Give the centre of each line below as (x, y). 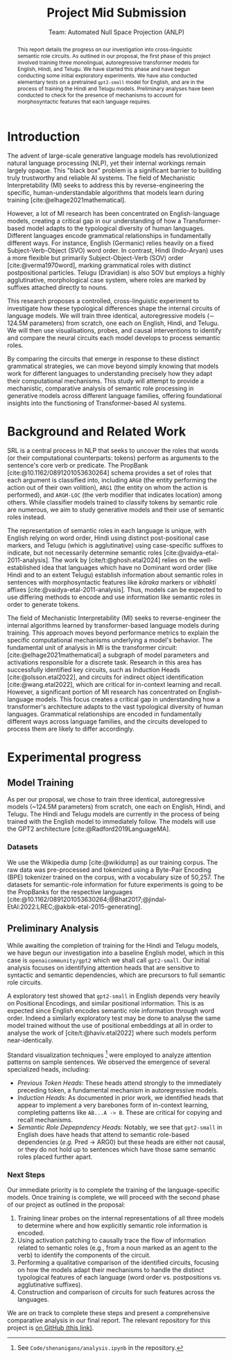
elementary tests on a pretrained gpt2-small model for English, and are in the (111, 82)
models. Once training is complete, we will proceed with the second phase (114, 1198)
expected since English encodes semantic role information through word (111, 1010)
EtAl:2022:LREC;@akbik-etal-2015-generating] (74, 907)
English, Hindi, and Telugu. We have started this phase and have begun (104, 69)
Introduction (44, 136)
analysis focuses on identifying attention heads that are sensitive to (103, 967)
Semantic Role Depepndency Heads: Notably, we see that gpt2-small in (120, 1127)
